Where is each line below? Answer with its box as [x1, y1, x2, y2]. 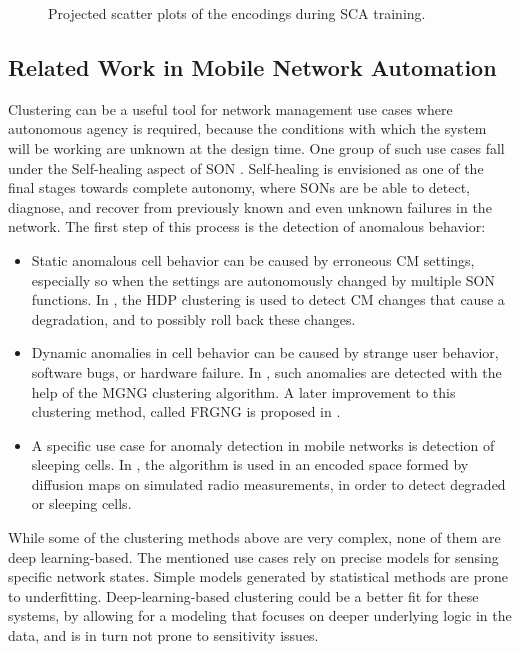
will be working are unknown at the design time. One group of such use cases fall [8, 137, 505, 158]
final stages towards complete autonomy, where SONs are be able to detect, [8, 177, 471, 198]
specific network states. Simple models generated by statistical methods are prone [8, 566, 508, 587]
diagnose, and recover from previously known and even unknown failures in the [8, 196, 492, 217]
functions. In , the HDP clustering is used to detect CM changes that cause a [31, 289, 505, 310]
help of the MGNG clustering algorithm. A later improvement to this [31, 381, 456, 402]
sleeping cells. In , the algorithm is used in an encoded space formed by [31, 454, 469, 475]
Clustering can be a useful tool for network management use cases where [8, 98, 453, 119]
